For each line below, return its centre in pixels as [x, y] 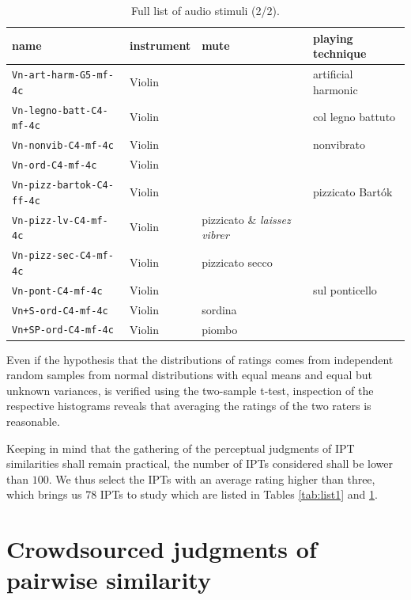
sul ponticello [345, 289]
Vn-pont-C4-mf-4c [57, 291]
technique [339, 53]
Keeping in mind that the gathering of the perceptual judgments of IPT [181, 448]
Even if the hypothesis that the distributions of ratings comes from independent [200, 359]
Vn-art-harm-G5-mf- [63, 76]
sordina [219, 309]
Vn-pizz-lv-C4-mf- [60, 220]
